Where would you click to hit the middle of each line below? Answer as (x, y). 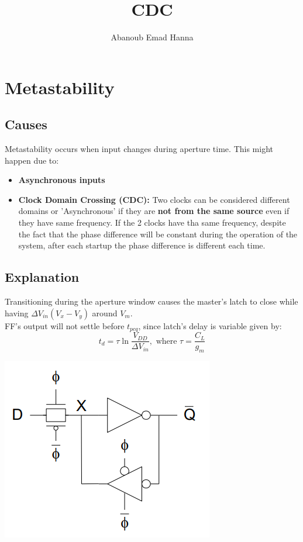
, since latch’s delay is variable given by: (210, 325)
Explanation (42, 277)
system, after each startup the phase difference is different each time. (142, 245)
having (17, 313)
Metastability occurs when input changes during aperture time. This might (139, 149)
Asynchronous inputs (62, 180)
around (105, 313)
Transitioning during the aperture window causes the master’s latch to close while (151, 301)
